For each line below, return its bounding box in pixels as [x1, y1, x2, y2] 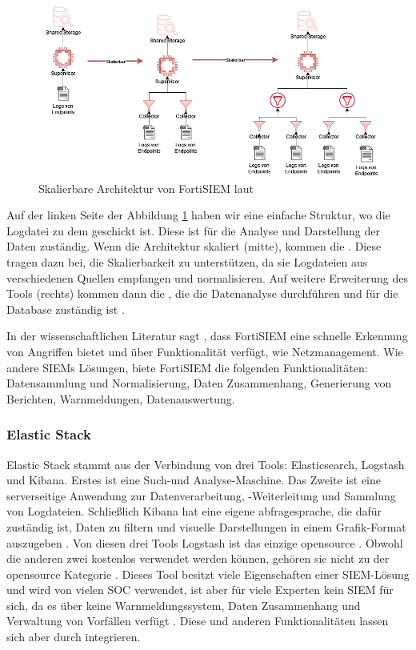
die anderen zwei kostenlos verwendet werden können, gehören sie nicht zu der [6, 550, 390, 567]
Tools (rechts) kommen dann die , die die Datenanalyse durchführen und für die [6, 285, 398, 302]
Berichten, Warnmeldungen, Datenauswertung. [6, 390, 235, 407]
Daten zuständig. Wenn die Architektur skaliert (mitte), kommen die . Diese [6, 238, 382, 255]
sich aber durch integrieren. [6, 628, 141, 645]
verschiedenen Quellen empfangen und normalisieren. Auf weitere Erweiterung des [6, 269, 408, 286]
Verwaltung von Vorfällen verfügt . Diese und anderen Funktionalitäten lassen [6, 612, 389, 629]
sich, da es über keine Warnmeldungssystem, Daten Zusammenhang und [6, 596, 361, 613]
